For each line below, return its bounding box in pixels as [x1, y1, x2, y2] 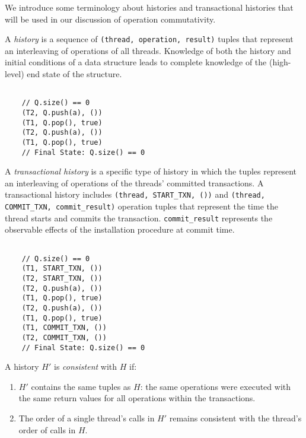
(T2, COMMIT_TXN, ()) [21, 333, 107, 342]
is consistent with [54, 360, 117, 373]
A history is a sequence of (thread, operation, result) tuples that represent [5, 33, 294, 45]
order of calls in [18, 423, 76, 436]
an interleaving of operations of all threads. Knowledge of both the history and [5, 44, 291, 56]
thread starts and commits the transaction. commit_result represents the [5, 211, 273, 224]
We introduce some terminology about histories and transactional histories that [5, 1, 294, 13]
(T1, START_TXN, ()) [21, 264, 103, 273]
